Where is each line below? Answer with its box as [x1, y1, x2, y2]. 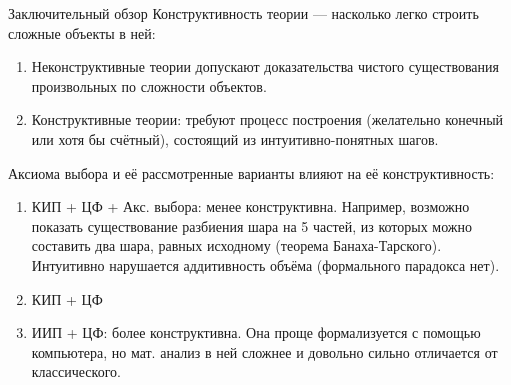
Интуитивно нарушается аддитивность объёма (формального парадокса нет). [31, 254, 500, 275]
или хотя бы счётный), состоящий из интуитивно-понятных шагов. [31, 128, 439, 149]
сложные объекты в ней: [8, 22, 156, 43]
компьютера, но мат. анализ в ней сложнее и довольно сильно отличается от [31, 341, 498, 362]
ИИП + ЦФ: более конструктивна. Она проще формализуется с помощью [31, 322, 481, 343]
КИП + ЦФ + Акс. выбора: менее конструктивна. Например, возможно [31, 196, 470, 217]
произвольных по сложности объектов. [31, 75, 267, 96]
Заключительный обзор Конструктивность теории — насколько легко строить [8, 3, 479, 23]
